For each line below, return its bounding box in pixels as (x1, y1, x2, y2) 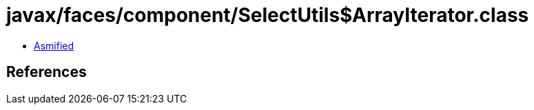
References (6, 63, 87, 81)
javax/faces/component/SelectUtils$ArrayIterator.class (6, 3, 529, 27)
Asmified (34, 39, 74, 52)
